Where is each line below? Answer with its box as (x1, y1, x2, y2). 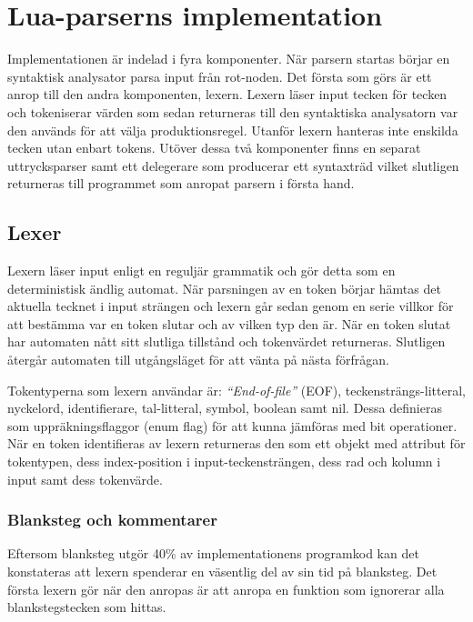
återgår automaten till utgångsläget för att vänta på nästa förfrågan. (7, 350, 389, 369)
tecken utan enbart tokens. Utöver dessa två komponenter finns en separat (7, 138, 421, 157)
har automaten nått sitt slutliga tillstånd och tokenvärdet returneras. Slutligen (7, 332, 446, 351)
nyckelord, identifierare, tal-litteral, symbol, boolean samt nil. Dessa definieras (7, 398, 442, 417)
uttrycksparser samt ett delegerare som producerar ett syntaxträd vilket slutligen (7, 155, 459, 175)
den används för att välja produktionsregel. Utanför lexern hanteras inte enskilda (7, 120, 458, 139)
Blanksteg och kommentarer (7, 508, 217, 531)
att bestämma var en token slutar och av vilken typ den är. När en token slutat (7, 314, 451, 333)
